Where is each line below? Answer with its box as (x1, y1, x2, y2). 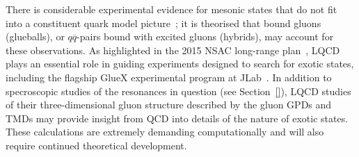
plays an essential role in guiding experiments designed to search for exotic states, (6, 56, 354, 71)
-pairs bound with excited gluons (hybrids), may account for (77, 29, 334, 44)
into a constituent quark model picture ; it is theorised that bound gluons (6, 15, 321, 30)
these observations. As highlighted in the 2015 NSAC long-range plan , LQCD (6, 42, 340, 57)
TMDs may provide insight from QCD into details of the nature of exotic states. (6, 110, 349, 125)
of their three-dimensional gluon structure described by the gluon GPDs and (6, 97, 332, 112)
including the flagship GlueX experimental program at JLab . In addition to (6, 69, 332, 84)
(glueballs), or (6, 29, 65, 44)
